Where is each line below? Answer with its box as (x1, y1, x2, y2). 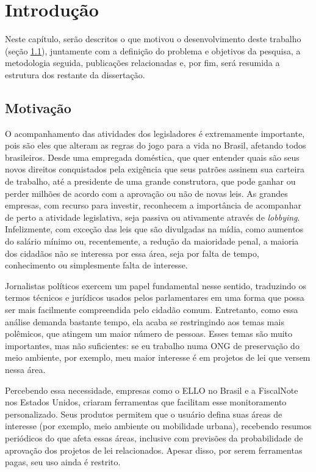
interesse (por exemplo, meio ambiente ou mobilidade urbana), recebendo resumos (5, 419, 312, 432)
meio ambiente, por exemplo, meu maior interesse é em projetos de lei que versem (5, 351, 311, 364)
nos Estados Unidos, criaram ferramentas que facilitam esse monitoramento (5, 396, 287, 408)
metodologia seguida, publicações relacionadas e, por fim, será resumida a (5, 56, 280, 69)
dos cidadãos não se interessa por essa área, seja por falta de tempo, (5, 246, 259, 259)
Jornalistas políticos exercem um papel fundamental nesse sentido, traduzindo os (5, 279, 306, 292)
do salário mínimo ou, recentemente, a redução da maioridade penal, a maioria (5, 235, 299, 248)
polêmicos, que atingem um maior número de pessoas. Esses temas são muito (5, 327, 293, 340)
